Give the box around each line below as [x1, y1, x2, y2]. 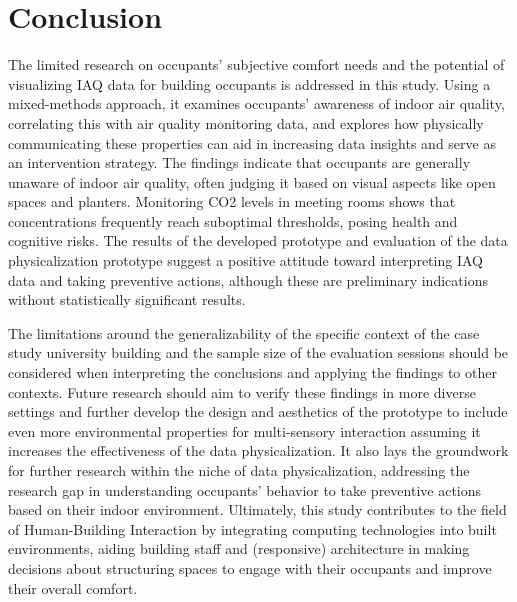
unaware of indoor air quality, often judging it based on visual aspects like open [8, 171, 496, 192]
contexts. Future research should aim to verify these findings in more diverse [8, 381, 476, 402]
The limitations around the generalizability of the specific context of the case [8, 322, 480, 343]
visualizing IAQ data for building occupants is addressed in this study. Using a [8, 73, 491, 94]
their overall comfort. [8, 577, 138, 598]
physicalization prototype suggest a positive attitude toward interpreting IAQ [8, 250, 483, 271]
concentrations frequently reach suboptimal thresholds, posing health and [8, 210, 458, 231]
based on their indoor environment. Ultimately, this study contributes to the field [8, 499, 507, 520]
